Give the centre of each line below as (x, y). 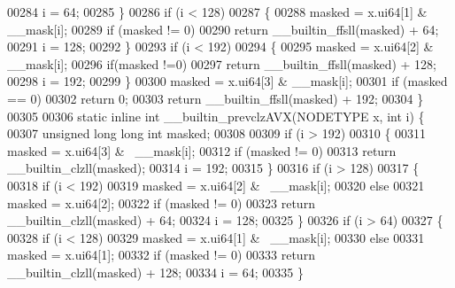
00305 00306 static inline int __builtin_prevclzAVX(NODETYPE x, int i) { (216, 116)
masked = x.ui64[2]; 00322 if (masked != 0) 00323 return (161, 202)
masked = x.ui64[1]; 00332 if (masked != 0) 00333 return (161, 255)
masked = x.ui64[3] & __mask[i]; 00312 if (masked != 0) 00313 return (202, 150)
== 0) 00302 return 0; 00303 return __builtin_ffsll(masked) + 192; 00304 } (216, 98)
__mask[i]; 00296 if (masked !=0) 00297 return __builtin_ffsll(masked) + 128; (222, 63)
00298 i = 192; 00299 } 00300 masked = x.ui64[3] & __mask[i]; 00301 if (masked (227, 81)
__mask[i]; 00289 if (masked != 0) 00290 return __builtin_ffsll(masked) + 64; (223, 29)
